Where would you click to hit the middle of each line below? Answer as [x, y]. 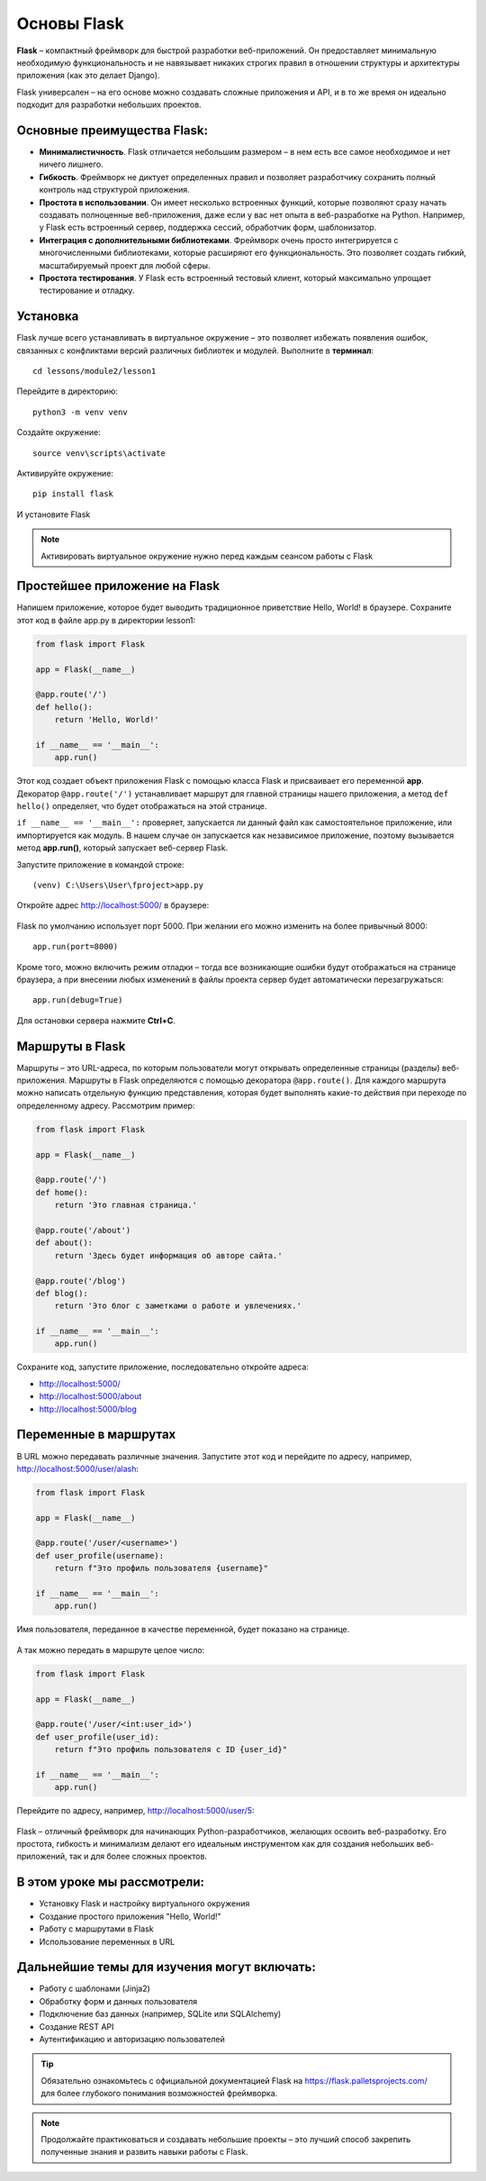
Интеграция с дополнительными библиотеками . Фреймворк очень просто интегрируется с [219, 240]
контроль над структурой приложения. [115, 190]
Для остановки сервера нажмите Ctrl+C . [96, 1020]
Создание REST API [76, 2026]
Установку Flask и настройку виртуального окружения [144, 1904]
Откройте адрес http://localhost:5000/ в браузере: [113, 905]
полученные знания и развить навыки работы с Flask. [144, 2152]
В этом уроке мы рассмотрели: [110, 1882]
